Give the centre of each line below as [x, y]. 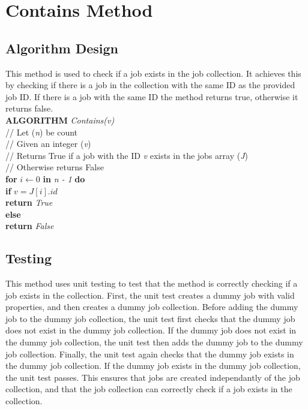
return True [29, 202]
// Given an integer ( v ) [48, 144]
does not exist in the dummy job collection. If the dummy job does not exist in [151, 330]
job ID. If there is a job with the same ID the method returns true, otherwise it [152, 96]
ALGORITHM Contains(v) [60, 120]
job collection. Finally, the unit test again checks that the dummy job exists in [150, 354]
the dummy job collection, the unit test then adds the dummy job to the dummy [154, 342]
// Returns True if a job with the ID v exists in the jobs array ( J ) [127, 155]
